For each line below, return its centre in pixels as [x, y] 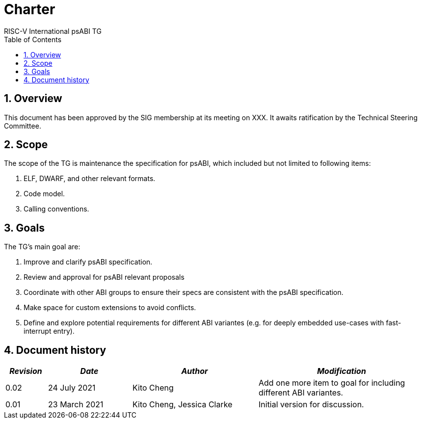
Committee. [23, 126]
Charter [30, 9]
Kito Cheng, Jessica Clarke [183, 405]
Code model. [44, 194]
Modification [342, 371]
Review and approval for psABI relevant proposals [104, 277]
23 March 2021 [76, 405]
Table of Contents [33, 39]
